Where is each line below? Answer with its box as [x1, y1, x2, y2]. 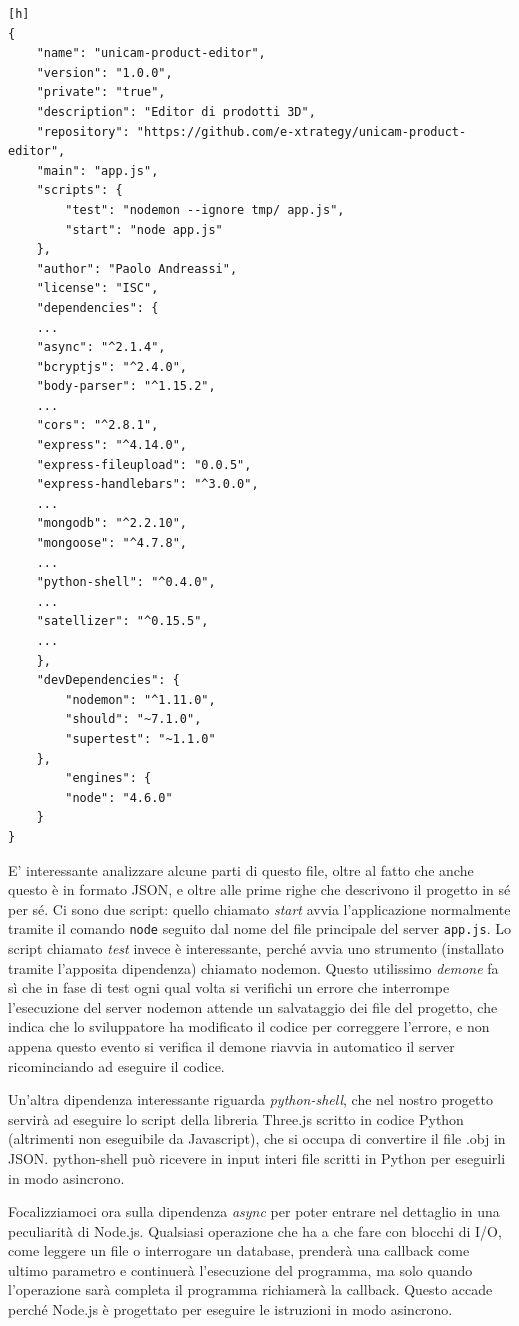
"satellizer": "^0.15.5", [36, 614, 209, 629]
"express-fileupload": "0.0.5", [36, 457, 252, 472]
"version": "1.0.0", [36, 65, 173, 80]
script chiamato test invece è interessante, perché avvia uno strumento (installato [8, 937, 504, 958]
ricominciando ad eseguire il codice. [8, 1055, 225, 1076]
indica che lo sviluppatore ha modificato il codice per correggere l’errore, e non [8, 1016, 490, 1037]
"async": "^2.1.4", [36, 340, 166, 355]
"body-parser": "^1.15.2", [36, 379, 216, 394]
